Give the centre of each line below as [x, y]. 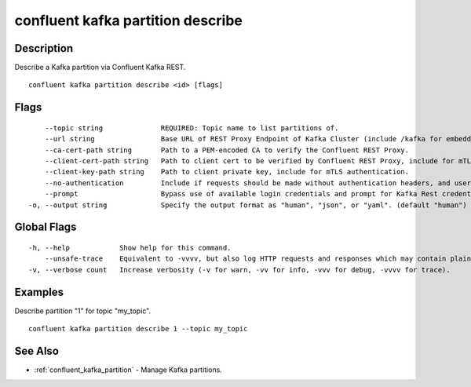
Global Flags [46, 227]
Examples [39, 292]
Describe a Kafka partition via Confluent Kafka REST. [100, 68]
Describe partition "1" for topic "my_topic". [83, 311]
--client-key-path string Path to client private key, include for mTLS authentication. [227, 172]
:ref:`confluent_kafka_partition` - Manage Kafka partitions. [128, 370]
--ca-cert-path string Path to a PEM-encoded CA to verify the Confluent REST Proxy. [227, 150]
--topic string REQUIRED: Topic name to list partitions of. [192, 128]
